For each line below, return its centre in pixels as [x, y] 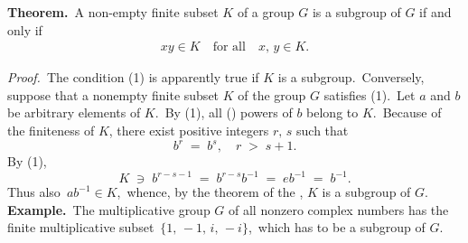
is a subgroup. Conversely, [351, 77]
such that [323, 130]
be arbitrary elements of [74, 112]
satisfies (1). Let [370, 94]
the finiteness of [51, 130]
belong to [332, 112]
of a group [266, 12]
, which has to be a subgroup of [337, 227]
